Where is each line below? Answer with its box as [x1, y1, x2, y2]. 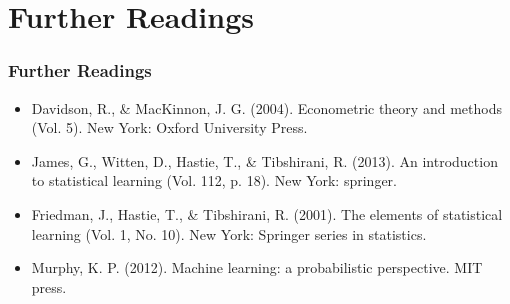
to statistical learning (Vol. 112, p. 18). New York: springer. [31, 170, 397, 191]
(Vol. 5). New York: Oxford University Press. [31, 117, 308, 138]
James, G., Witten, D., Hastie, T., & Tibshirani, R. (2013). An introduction [31, 150, 498, 171]
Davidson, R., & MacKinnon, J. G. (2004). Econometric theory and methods [31, 97, 502, 118]
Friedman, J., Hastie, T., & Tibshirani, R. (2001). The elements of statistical [31, 203, 503, 224]
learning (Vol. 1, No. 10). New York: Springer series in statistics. [31, 223, 427, 244]
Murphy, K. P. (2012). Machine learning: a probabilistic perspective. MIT [31, 257, 483, 278]
